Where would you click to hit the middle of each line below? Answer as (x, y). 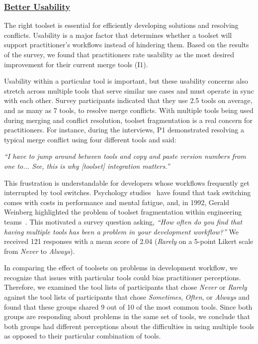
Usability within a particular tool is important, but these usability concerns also (126, 81)
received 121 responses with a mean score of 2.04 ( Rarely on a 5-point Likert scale (129, 241)
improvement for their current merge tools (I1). (76, 64)
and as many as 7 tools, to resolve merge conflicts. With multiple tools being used (129, 110)
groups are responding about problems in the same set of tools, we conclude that (127, 316)
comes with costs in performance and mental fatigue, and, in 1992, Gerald (117, 202)
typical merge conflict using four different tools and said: (90, 139)
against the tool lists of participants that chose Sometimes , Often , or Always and (127, 297)
